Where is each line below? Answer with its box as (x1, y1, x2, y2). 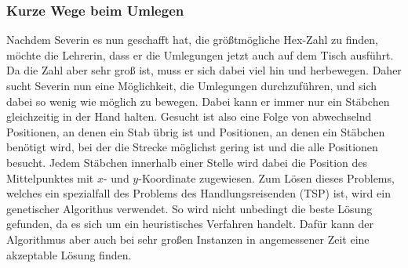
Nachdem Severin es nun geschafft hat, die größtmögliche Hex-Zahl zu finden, (6, 31, 378, 48)
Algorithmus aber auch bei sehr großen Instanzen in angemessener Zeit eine (6, 230, 370, 247)
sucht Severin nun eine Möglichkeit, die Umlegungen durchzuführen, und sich (6, 78, 377, 93)
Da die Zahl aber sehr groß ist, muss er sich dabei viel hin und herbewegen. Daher (6, 62, 402, 78)
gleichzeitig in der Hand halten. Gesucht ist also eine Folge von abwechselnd (6, 108, 372, 125)
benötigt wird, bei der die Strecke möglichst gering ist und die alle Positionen (6, 139, 378, 155)
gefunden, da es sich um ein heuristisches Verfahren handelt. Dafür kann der (6, 215, 373, 232)
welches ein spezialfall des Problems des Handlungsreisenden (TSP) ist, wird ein (6, 185, 391, 201)
